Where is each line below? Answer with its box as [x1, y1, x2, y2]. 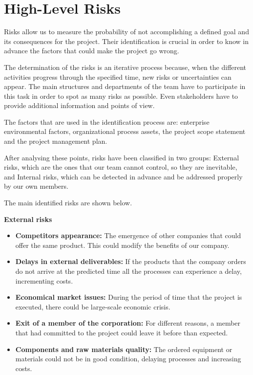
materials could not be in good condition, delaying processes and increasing [15, 353, 241, 364]
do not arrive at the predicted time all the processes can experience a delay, [15, 266, 242, 276]
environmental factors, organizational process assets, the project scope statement [4, 126, 246, 136]
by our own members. [4, 181, 68, 191]
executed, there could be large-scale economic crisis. [15, 301, 170, 311]
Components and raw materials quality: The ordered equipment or [15, 344, 232, 354]
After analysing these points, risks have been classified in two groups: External [4, 152, 239, 162]
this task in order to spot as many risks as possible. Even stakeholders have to [4, 90, 238, 101]
